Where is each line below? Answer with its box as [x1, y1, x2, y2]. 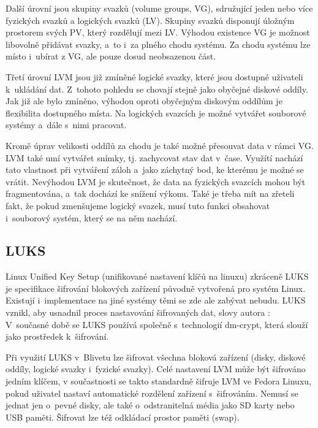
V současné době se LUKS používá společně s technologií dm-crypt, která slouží [6, 318, 308, 331]
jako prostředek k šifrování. [6, 330, 109, 343]
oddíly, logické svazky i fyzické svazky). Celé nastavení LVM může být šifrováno [6, 362, 306, 375]
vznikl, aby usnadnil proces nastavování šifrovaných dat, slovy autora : [6, 306, 270, 319]
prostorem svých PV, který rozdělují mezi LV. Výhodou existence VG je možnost [6, 26, 310, 39]
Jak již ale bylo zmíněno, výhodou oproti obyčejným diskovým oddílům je [6, 94, 282, 107]
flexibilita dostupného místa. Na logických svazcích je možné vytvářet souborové [6, 106, 306, 119]
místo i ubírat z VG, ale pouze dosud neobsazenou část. [6, 50, 216, 63]
